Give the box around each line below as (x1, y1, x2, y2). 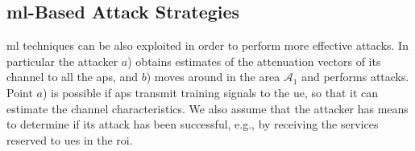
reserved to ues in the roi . (6, 131, 133, 148)
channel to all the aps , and (6, 68, 139, 85)
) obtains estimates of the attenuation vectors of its (127, 52, 381, 69)
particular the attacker (6, 52, 118, 69)
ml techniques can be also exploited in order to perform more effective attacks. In (6, 37, 409, 54)
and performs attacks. (301, 68, 409, 85)
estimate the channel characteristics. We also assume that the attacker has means (6, 100, 409, 116)
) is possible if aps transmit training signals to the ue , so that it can (42, 84, 378, 100)
